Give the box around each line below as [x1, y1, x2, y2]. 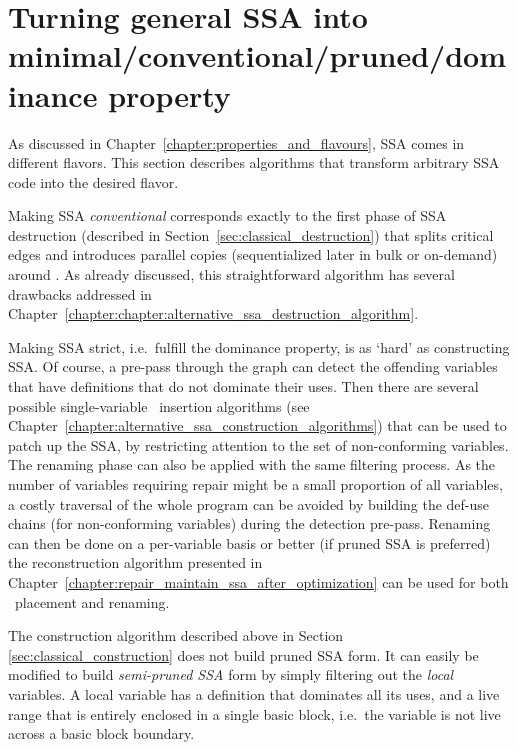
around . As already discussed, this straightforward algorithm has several [8, 264, 455, 285]
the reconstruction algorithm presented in [8, 552, 263, 573]
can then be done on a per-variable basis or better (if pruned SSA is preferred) [8, 532, 491, 553]
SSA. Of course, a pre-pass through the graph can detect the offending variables [8, 356, 498, 377]
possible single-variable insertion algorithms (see [8, 395, 310, 416]
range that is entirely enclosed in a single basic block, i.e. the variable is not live [8, 703, 501, 724]
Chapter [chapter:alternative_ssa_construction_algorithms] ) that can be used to [8, 415, 507, 436]
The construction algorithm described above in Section [8, 625, 344, 646]
